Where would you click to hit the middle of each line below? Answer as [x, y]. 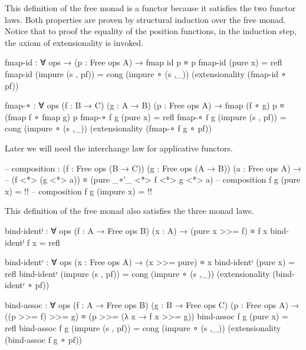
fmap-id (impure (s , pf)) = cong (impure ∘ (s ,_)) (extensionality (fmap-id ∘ [146, 73]
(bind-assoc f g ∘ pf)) [44, 339]
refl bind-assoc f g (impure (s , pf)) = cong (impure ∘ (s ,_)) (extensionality [143, 328]
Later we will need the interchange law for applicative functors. [119, 148]
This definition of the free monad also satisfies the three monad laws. [129, 211]
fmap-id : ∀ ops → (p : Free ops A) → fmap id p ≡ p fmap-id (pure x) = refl [144, 62]
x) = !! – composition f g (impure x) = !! [78, 191]
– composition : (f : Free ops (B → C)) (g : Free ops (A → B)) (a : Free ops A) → [153, 168]
